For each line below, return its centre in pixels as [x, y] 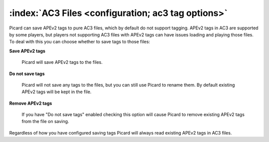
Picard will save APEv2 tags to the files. [62, 62]
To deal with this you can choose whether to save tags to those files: [80, 42]
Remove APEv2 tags [31, 103]
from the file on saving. [45, 122]
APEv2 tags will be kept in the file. [57, 92]
